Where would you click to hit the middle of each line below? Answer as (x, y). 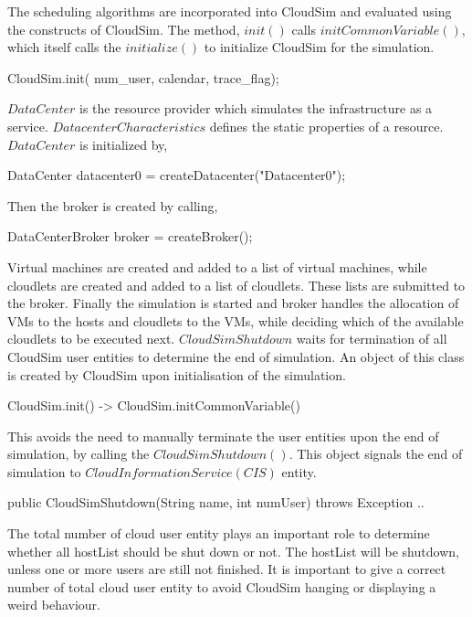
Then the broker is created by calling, (113, 205)
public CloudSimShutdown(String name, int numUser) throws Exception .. (216, 502)
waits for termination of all (372, 339)
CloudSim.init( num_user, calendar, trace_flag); (143, 77)
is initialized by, (124, 144)
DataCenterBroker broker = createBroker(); (130, 236)
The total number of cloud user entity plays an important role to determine (219, 533)
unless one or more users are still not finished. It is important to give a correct (227, 569)
